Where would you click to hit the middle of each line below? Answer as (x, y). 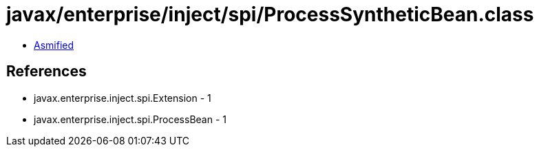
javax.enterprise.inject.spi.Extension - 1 (123, 98)
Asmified (54, 45)
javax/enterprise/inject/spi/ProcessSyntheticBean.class (270, 14)
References (46, 72)
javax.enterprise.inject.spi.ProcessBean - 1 (130, 119)
